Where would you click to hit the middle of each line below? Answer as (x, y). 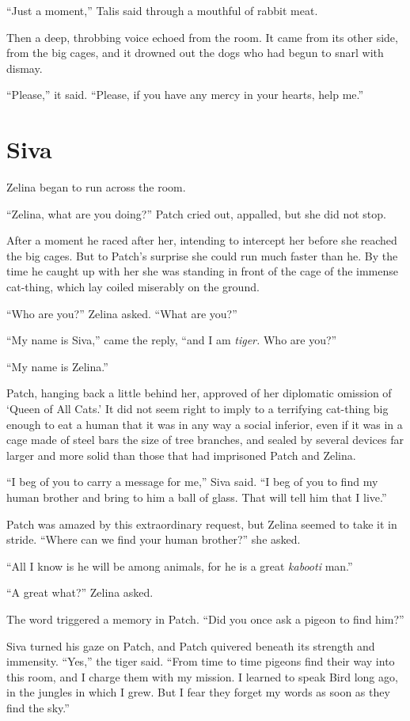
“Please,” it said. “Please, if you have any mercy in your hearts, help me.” (185, 95)
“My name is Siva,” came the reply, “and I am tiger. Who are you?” (172, 340)
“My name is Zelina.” (57, 366)
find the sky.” (38, 707)
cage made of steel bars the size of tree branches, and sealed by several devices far (205, 440)
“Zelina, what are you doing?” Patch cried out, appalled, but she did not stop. (196, 213)
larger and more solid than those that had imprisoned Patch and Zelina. (181, 455)
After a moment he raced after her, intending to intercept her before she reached (202, 240)
